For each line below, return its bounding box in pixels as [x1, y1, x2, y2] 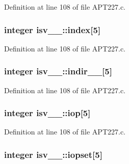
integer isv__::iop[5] [4, 106, 91, 119]
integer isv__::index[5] [4, 23, 101, 36]
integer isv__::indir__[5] [4, 65, 112, 77]
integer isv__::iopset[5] [4, 148, 102, 160]
